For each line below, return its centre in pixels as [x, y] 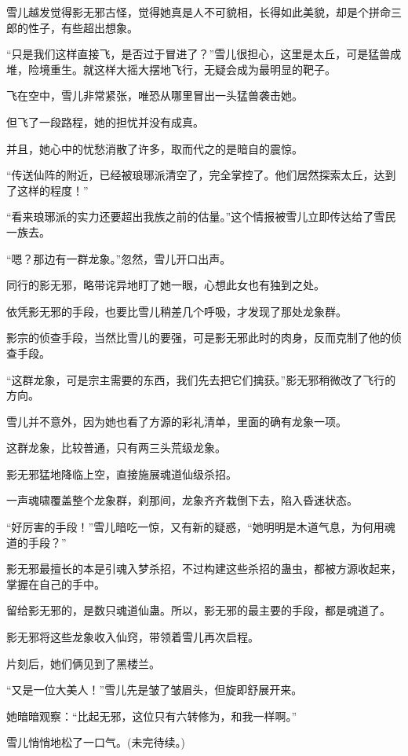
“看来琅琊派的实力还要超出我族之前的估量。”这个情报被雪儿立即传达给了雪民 [201, 217]
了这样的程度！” [47, 190]
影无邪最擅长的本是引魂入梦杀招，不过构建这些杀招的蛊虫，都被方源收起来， [204, 569]
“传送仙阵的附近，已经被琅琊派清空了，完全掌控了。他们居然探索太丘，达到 [201, 175]
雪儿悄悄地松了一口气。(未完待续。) [96, 742]
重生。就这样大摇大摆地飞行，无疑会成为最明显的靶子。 [193, 69]
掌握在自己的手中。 [56, 584]
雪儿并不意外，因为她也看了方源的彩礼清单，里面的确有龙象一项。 [177, 421]
